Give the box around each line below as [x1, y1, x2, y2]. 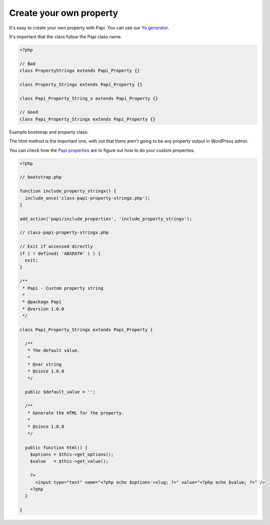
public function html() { [25, 445, 88, 450]
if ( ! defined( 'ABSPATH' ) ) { [19, 251, 101, 256]
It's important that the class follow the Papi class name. [9, 34, 122, 40]
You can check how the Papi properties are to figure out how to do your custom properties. [9, 147, 195, 153]
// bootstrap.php [19, 174, 62, 180]
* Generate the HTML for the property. [27, 410, 124, 416]
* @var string [27, 362, 62, 367]
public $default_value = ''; [25, 389, 96, 395]
